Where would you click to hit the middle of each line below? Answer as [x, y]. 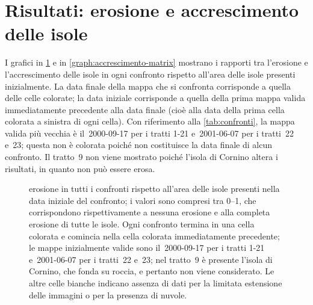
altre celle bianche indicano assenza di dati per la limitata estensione [156, 283]
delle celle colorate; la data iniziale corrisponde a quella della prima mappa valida [155, 98]
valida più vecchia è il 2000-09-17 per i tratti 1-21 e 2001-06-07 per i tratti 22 [150, 133]
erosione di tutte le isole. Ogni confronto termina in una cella [142, 224]
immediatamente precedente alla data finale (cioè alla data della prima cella [145, 109]
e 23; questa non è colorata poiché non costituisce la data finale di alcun [138, 145]
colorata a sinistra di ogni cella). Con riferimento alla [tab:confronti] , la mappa [150, 121]
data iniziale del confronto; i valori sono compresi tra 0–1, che [143, 200]
